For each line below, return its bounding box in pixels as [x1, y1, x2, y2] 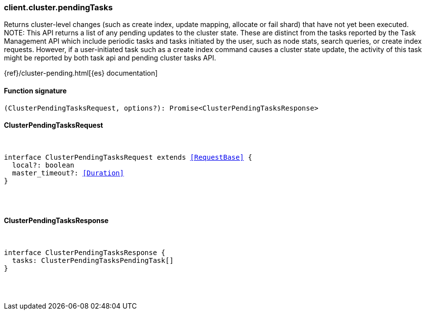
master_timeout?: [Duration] [12, 169, 124, 177]
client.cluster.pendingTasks [4, 2, 113, 12]
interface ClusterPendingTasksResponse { [4, 249, 165, 257]
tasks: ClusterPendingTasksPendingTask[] [12, 257, 174, 265]
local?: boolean [12, 161, 75, 169]
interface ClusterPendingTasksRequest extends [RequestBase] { [4, 153, 252, 161]
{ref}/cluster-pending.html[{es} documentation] [4, 69, 158, 78]
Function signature [4, 86, 67, 95]
